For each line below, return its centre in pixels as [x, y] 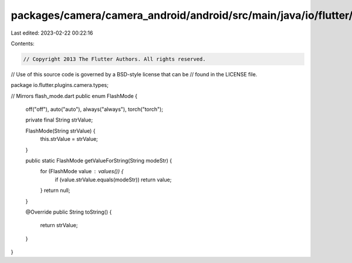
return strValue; [59, 225]
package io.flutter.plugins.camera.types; [60, 85]
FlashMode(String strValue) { [60, 131]
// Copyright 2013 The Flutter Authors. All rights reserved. [114, 59]
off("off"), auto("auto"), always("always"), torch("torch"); [94, 109]
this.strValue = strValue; [69, 139]
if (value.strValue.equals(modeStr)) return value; [113, 180]
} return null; [55, 190]
